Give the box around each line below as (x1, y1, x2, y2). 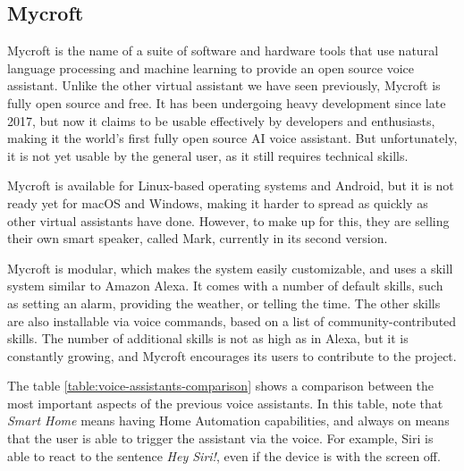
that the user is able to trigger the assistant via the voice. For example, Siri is (7, 429, 434, 448)
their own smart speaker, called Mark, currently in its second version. (7, 229, 388, 248)
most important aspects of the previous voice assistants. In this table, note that (7, 393, 443, 412)
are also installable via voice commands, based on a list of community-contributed (7, 311, 457, 330)
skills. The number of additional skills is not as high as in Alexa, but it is (7, 329, 409, 348)
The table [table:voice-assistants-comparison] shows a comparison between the (7, 376, 434, 395)
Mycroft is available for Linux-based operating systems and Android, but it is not (7, 176, 454, 195)
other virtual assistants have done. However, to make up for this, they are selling (7, 211, 450, 230)
